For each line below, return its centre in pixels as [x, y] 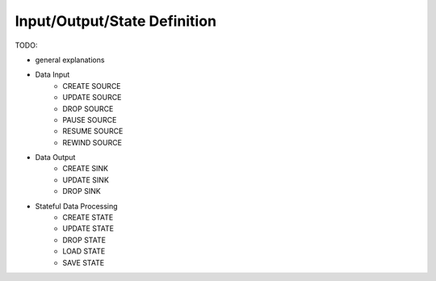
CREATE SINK [86, 169]
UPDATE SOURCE [92, 98]
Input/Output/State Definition [116, 21]
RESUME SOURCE [93, 131]
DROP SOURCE [88, 108]
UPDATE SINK [86, 180]
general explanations [70, 60]
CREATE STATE [88, 217]
